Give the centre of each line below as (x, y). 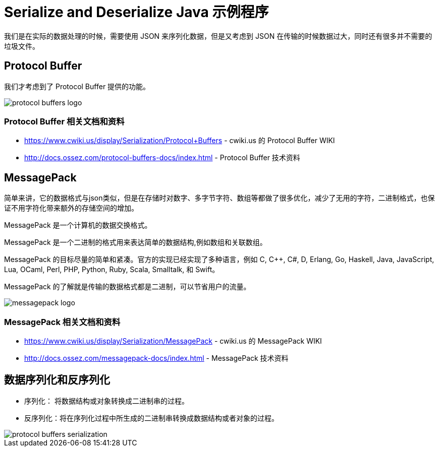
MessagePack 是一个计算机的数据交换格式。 (78, 225)
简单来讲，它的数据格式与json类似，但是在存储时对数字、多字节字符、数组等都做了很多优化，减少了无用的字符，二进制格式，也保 (219, 198)
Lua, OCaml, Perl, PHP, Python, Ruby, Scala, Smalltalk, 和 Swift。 (112, 270)
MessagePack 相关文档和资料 (62, 322)
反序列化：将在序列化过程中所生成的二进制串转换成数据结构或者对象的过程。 (151, 418)
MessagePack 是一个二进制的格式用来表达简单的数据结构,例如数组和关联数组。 (135, 242)
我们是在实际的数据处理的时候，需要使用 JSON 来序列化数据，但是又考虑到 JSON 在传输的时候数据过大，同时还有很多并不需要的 (218, 36)
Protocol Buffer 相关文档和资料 (64, 121)
